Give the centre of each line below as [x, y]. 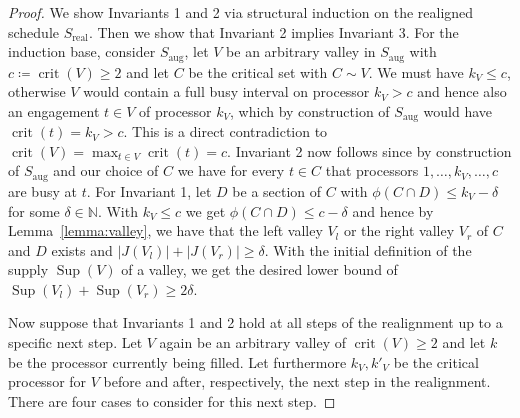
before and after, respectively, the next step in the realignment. [297, 381]
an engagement [54, 110]
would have [458, 110]
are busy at [42, 190]
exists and [82, 249]
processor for [47, 381]
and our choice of [106, 170]
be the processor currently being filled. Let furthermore [177, 361]
